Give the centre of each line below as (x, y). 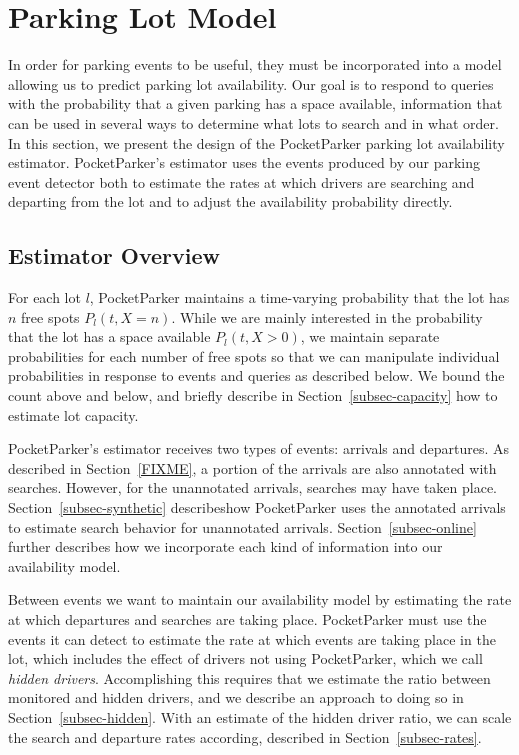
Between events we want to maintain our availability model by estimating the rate (260, 599)
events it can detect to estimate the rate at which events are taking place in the (252, 638)
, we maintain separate (370, 336)
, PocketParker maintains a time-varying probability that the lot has (299, 297)
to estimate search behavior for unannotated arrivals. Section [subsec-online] (242, 526)
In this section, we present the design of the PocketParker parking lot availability (256, 142)
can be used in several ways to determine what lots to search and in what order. (253, 122)
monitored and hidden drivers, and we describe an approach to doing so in (236, 697)
